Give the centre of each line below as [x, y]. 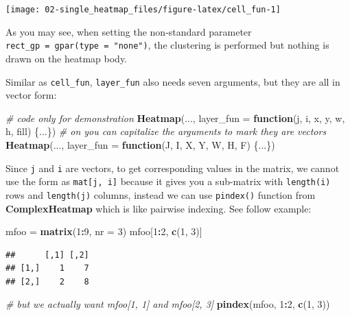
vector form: [31, 95]
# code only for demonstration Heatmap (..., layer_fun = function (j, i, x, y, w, [175, 118]
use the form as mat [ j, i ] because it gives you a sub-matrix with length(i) [168, 181]
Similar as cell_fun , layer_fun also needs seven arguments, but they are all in [173, 81]
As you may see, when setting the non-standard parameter [129, 31]
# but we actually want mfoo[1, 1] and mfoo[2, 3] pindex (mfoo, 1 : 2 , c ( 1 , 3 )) [168, 304]
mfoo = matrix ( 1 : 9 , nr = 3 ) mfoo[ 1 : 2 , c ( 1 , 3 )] [104, 231]
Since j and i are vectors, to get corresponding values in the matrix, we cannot [173, 168]
